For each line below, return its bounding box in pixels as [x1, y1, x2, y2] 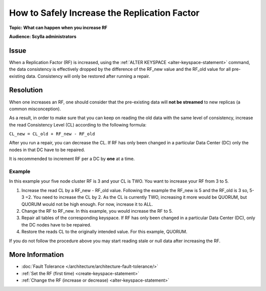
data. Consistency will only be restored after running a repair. [26, 73, 150, 79]
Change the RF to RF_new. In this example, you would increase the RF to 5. [21, 208, 173, 214]
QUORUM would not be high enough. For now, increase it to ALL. [21, 201, 153, 207]
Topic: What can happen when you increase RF [9, 25, 108, 31]
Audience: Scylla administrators [9, 33, 76, 39]
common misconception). [9, 106, 61, 112]
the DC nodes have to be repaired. [21, 222, 91, 227]
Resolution [9, 86, 43, 95]
